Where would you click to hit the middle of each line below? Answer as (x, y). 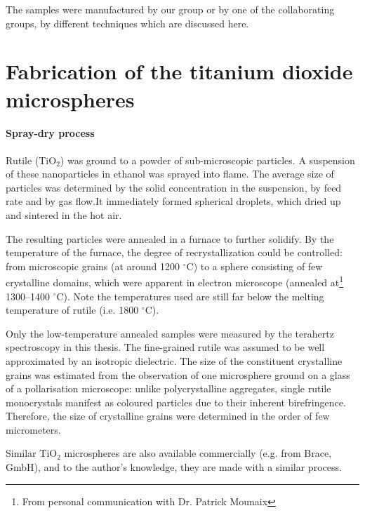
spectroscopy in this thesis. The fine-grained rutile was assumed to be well (165, 347)
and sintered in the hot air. (64, 214)
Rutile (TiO (31, 160)
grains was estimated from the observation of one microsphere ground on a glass (178, 374)
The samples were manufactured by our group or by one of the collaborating (170, 9)
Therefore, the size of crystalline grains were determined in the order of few (168, 416)
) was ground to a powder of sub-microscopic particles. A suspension (207, 160)
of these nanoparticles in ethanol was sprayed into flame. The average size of (170, 174)
